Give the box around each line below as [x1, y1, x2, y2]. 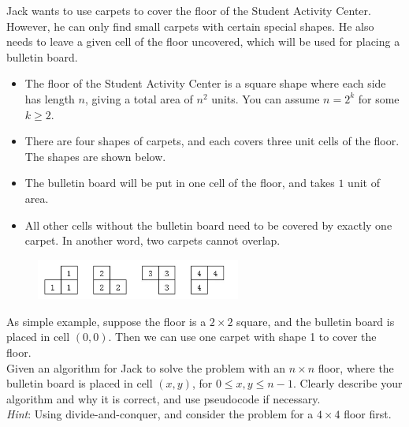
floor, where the [318, 359, 394, 376]
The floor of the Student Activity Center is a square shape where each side [24, 75, 386, 92]
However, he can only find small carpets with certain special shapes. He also [6, 17, 374, 34]
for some [358, 90, 400, 107]
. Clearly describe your [292, 375, 403, 391]
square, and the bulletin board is [236, 313, 395, 329]
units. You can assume [211, 90, 320, 107]
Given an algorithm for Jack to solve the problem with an [6, 359, 285, 376]
